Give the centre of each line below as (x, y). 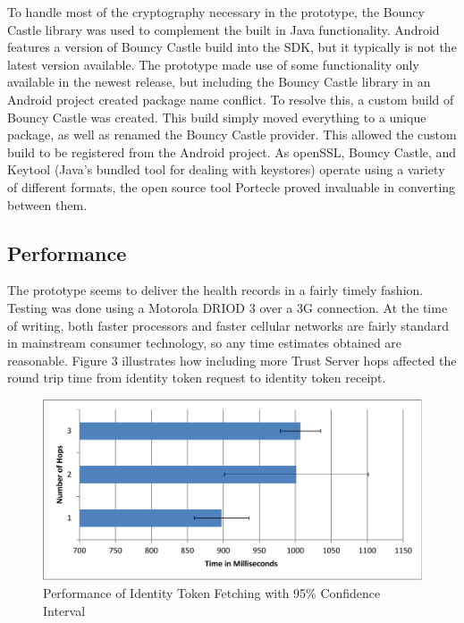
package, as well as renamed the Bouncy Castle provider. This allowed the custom (232, 135)
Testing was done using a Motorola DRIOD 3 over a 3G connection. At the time (228, 307)
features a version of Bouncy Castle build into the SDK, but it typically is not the (232, 47)
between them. (47, 204)
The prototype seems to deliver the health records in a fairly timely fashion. (215, 290)
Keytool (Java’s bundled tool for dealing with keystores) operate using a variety (226, 169)
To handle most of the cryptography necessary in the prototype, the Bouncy (216, 12)
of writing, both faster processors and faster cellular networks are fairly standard (228, 325)
